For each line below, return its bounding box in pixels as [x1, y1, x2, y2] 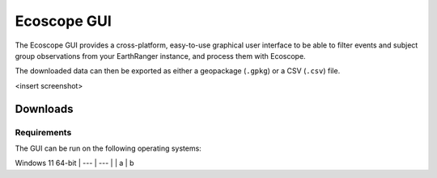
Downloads [15, 101, 74, 116]
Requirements [15, 126, 72, 138]
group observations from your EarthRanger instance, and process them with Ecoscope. [15, 51, 307, 60]
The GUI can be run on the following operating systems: [15, 143, 202, 153]
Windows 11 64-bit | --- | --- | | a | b [15, 158, 134, 168]
